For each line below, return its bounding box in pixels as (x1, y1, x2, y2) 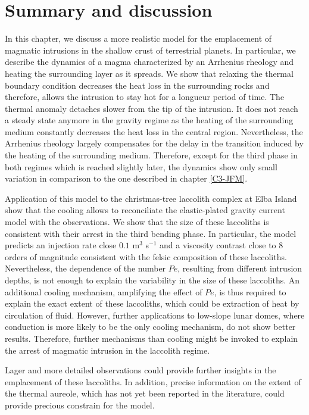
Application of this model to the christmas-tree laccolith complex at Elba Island (5, 192, 297, 204)
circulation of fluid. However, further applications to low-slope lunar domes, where (5, 308, 305, 321)
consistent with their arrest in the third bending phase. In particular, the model (5, 227, 296, 239)
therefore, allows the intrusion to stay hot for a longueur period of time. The (5, 91, 285, 103)
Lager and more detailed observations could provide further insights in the (5, 364, 276, 376)
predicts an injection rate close (5, 239, 117, 251)
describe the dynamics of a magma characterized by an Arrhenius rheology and (5, 55, 294, 68)
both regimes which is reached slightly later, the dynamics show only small (5, 160, 277, 173)
